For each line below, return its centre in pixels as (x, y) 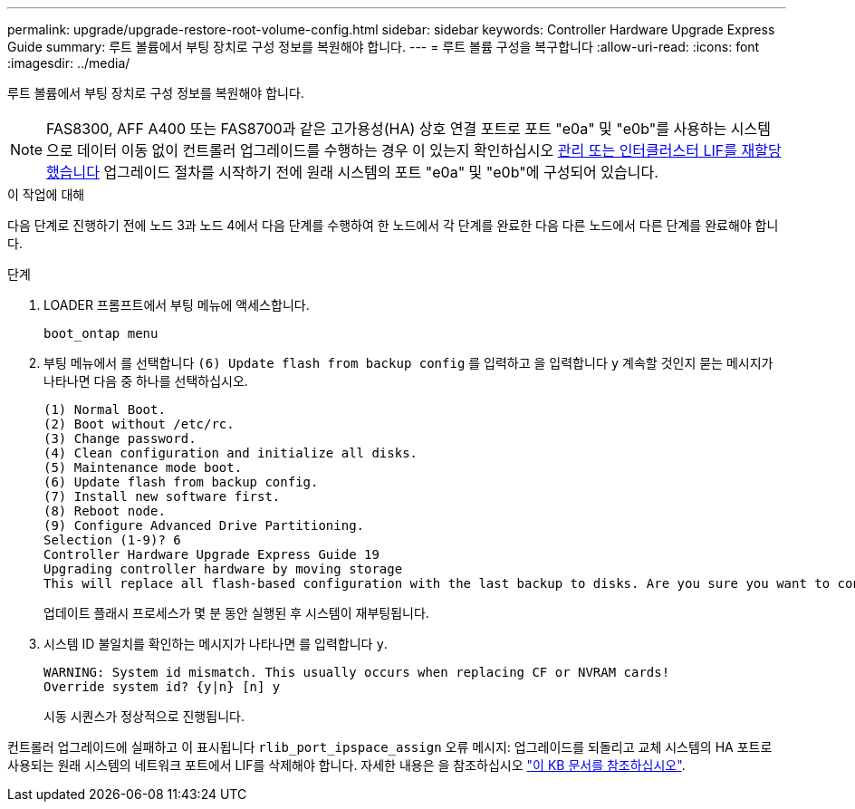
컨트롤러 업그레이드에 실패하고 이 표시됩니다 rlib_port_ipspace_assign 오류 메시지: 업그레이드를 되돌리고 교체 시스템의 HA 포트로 (390, 747)
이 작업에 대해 (46, 194)
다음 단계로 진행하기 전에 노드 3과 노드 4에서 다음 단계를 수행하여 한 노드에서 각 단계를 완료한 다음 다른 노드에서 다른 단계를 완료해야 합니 (393, 225)
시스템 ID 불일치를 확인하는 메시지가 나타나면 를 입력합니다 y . (216, 644)
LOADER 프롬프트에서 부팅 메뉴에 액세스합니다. (177, 305)
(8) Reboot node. (105, 511)
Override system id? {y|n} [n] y (162, 687)
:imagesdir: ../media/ (69, 63)
